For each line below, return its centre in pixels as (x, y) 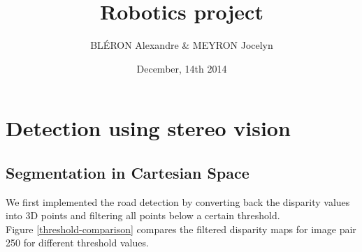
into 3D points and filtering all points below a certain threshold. (143, 215)
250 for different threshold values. (77, 243)
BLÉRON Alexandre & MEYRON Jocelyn (182, 45)
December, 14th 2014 (182, 68)
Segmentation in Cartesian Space (128, 172)
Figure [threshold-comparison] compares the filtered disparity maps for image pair (181, 229)
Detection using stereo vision (148, 128)
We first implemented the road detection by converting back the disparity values (178, 201)
